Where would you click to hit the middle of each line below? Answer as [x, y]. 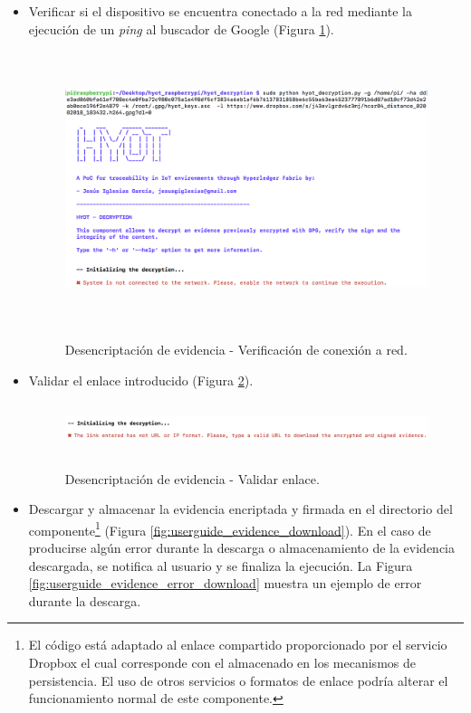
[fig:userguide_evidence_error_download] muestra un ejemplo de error [225, 583]
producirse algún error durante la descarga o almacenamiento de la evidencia [241, 548]
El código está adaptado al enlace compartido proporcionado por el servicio [238, 645]
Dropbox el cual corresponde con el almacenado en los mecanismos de [222, 663]
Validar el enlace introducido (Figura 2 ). [141, 380]
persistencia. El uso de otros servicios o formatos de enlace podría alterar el [238, 680]
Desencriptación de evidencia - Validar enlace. [192, 478]
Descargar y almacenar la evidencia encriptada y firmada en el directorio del [240, 509]
